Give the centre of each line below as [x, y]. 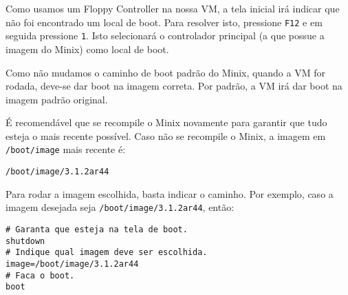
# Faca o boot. [40, 275]
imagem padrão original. [57, 99]
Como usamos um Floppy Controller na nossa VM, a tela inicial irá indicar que [173, 8]
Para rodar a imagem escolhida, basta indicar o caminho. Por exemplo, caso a [170, 193]
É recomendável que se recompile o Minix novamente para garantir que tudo [166, 122]
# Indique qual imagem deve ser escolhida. [107, 253]
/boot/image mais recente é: [66, 149]
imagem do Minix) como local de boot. [87, 49]
